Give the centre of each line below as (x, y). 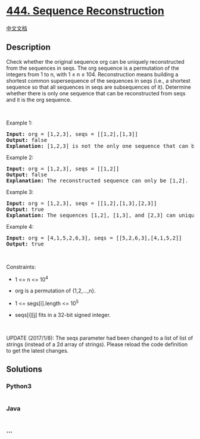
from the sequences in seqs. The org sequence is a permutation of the (93, 68)
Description (28, 47)
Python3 (19, 387)
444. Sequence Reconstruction (85, 11)
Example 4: (20, 226)
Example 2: (20, 157)
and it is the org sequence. (39, 99)
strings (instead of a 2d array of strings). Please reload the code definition (97, 344)
